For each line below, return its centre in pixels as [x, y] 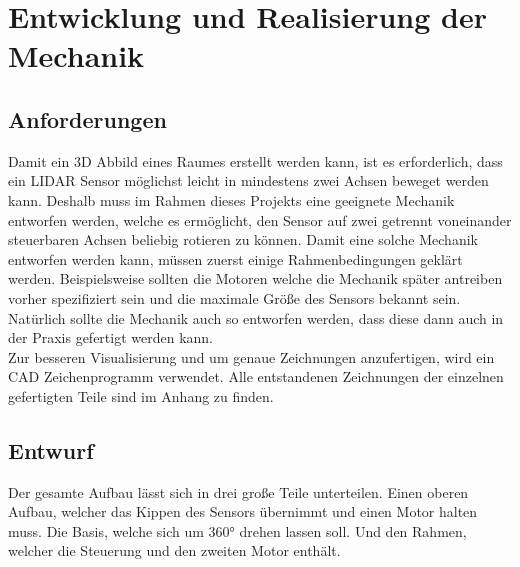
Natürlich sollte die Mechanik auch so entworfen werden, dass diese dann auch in [256, 317]
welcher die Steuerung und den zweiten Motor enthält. [174, 550]
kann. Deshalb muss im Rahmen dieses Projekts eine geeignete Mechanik [231, 199]
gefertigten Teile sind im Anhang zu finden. [141, 395]
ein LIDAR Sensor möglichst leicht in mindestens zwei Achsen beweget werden [248, 180]
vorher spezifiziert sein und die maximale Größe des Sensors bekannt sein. [234, 297]
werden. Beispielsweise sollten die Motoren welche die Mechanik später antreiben [255, 278]
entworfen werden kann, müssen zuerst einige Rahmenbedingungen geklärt [235, 258]
